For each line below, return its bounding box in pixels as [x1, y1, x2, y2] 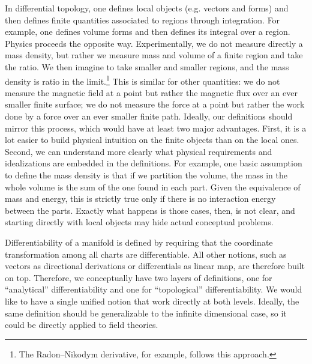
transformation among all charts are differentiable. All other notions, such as [5, 247, 287, 260]
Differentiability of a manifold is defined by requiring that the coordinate [5, 235, 273, 248]
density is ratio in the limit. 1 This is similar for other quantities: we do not [5, 73, 280, 87]
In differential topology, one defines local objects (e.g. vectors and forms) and [5, 2, 289, 14]
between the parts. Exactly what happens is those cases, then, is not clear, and [5, 204, 295, 216]
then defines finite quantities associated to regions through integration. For [5, 13, 280, 26]
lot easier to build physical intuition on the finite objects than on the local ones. [5, 133, 299, 146]
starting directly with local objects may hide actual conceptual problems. [5, 216, 274, 228]
